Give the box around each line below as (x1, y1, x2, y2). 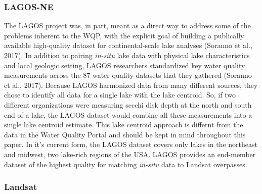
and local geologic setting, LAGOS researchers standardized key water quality (4, 60, 245, 70)
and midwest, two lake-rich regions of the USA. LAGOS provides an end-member (4, 149, 256, 159)
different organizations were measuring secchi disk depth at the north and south (4, 99, 252, 110)
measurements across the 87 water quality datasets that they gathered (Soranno (4, 70, 252, 80)
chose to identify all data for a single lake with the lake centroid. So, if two (4, 89, 236, 100)
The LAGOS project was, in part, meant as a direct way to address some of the (4, 20, 251, 31)
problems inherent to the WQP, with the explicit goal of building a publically (4, 30, 244, 40)
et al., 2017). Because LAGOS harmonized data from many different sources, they (4, 79, 258, 90)
